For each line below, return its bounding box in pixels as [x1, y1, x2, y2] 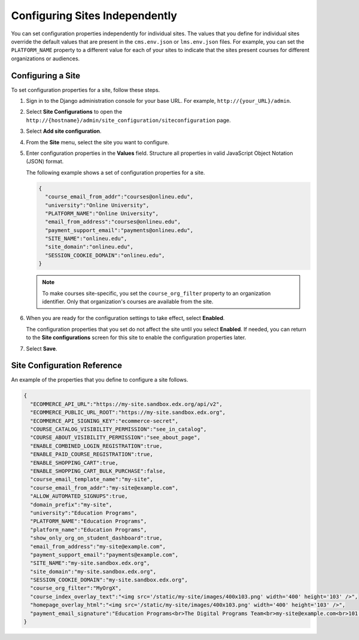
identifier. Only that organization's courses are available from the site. [42, 298, 214, 305]
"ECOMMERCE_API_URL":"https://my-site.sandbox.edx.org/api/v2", [30, 401, 223, 407]
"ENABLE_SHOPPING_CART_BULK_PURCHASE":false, [30, 467, 166, 474]
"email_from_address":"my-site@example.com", [30, 543, 166, 550]
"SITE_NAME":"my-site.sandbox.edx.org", [30, 560, 150, 566]
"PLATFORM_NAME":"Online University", [45, 210, 159, 217]
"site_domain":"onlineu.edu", [45, 243, 134, 251]
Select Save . [26, 345, 57, 352]
